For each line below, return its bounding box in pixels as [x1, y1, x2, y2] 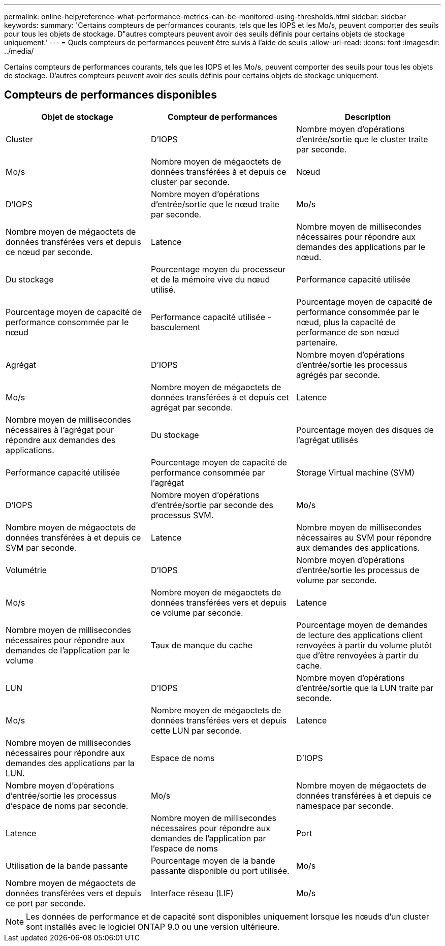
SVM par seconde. [6, 542, 77, 553]
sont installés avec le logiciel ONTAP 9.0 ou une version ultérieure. [26, 921, 280, 932]
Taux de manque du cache [150, 640, 252, 650]
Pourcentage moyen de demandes [296, 619, 428, 630]
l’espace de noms [150, 843, 218, 854]
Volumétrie [6, 564, 47, 575]
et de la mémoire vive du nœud [150, 274, 270, 285]
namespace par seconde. [296, 800, 394, 811]
